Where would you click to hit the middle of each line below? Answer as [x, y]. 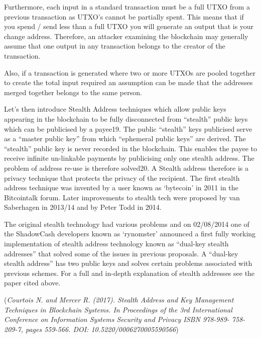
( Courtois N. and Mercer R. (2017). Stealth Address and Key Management [119, 300]
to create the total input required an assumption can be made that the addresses [128, 82]
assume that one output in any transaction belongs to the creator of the [115, 46]
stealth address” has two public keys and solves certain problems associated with [128, 263]
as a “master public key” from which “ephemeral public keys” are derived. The [125, 138]
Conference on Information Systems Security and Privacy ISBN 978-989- [117, 319]
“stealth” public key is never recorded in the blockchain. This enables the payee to [130, 148]
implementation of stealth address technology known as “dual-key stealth [116, 244]
